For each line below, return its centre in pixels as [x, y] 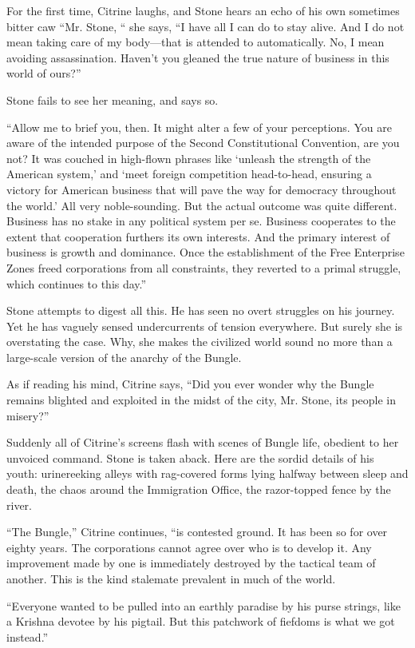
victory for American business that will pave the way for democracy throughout [202, 189]
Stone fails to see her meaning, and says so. [113, 99]
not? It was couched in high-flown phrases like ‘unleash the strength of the [189, 158]
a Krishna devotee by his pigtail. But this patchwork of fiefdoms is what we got [201, 621]
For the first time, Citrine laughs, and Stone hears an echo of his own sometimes [203, 10]
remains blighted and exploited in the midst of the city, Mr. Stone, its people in [202, 400]
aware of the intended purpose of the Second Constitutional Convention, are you [203, 143]
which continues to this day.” [77, 283]
